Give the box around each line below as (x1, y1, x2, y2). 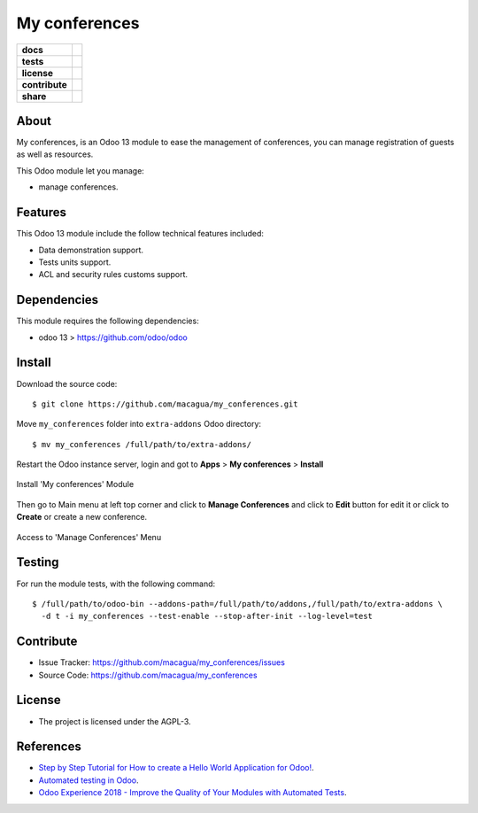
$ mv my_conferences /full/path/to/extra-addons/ (32, 439, 252, 449)
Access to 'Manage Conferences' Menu (16, 531, 162, 542)
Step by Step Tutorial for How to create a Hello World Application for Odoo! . (38, 763, 314, 773)
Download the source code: (16, 378, 118, 389)
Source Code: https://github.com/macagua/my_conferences (38, 670, 258, 680)
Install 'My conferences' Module (16, 479, 135, 490)
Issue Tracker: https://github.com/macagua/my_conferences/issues (38, 657, 285, 668)
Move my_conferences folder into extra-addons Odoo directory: (16, 419, 261, 430)
